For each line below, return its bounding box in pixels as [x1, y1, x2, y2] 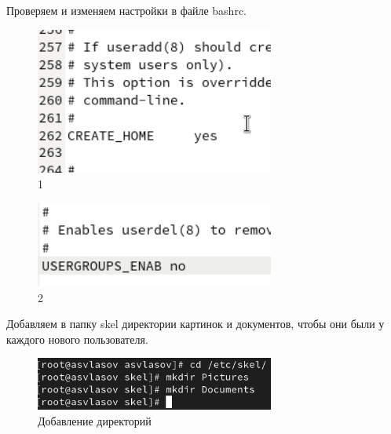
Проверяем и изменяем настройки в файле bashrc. [6, 2, 247, 18]
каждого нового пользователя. [6, 330, 148, 347]
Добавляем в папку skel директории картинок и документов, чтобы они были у [6, 315, 385, 332]
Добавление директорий [38, 412, 152, 429]
